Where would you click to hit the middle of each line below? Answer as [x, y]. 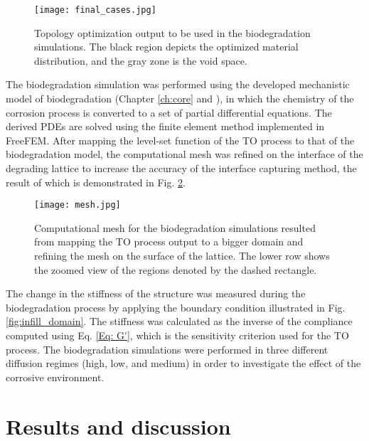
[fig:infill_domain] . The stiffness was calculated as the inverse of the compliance [179, 321]
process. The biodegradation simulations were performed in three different [167, 349]
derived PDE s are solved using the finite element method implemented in [165, 126]
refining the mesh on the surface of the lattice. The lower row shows [182, 256]
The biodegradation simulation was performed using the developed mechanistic [178, 84]
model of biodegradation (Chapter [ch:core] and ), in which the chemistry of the [180, 99]
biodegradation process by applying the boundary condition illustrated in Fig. [176, 307]
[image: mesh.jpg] [77, 205]
